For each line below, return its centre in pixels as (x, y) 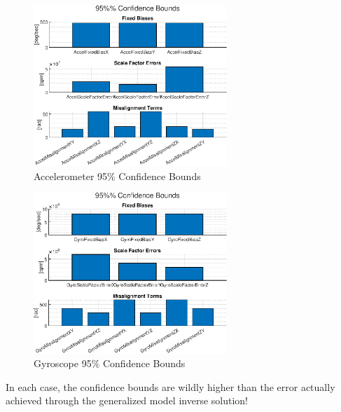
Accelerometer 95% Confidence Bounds (117, 176)
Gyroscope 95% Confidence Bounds (110, 363)
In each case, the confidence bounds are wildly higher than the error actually (170, 386)
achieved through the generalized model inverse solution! (127, 400)
